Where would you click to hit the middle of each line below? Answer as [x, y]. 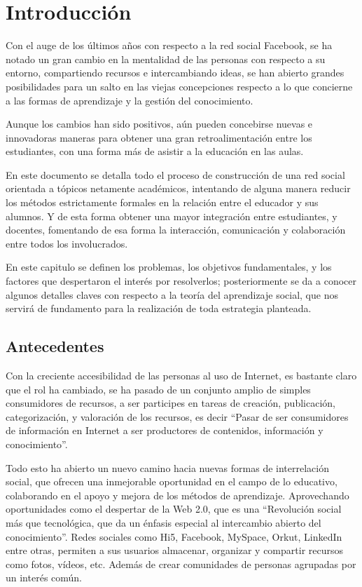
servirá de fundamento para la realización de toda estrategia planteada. [159, 308]
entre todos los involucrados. [67, 243]
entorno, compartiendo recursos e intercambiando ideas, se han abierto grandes [175, 73]
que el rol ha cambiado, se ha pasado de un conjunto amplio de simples [158, 389]
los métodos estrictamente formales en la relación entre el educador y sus [162, 202]
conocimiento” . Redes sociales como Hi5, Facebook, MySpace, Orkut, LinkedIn [174, 536]
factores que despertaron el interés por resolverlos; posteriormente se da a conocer [181, 281]
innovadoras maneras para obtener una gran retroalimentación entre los [159, 137]
